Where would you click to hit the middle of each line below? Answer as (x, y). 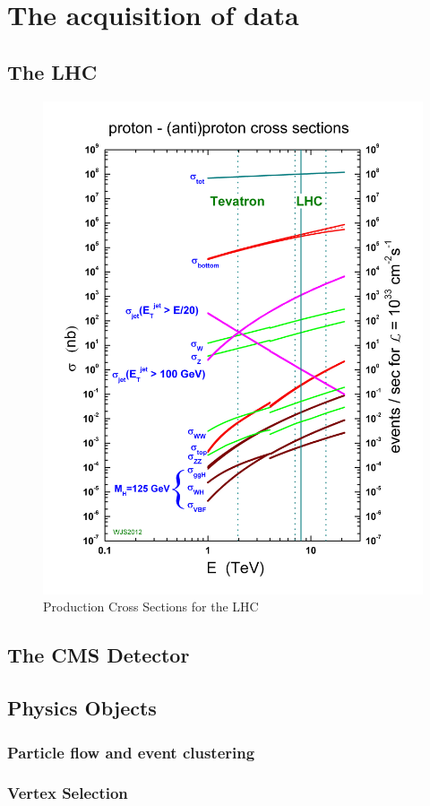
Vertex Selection (68, 793)
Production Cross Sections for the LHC (151, 607)
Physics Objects (82, 708)
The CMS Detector (99, 655)
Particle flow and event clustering (131, 752)
